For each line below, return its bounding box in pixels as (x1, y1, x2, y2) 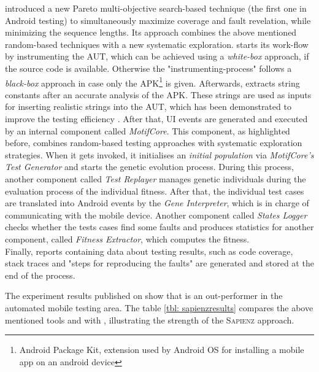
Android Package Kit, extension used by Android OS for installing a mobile (19, 343, 304, 356)
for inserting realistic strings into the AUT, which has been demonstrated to (5, 100, 291, 113)
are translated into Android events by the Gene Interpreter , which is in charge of (5, 196, 309, 209)
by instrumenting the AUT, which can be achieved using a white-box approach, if (5, 50, 309, 63)
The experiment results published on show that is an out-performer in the (5, 289, 283, 302)
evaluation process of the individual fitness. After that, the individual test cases (5, 184, 304, 197)
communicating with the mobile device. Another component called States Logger (5, 208, 307, 221)
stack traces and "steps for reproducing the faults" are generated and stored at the (5, 257, 314, 269)
